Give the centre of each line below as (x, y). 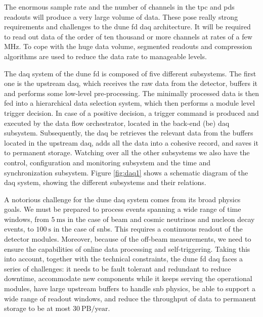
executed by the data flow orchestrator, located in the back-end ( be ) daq (117, 123)
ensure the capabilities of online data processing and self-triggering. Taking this (127, 248)
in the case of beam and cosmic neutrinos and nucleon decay (161, 219)
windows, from (27, 219)
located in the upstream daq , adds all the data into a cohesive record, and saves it (131, 142)
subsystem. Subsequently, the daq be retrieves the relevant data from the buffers (129, 133)
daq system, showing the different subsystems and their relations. (105, 182)
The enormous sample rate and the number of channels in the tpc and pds (119, 7)
